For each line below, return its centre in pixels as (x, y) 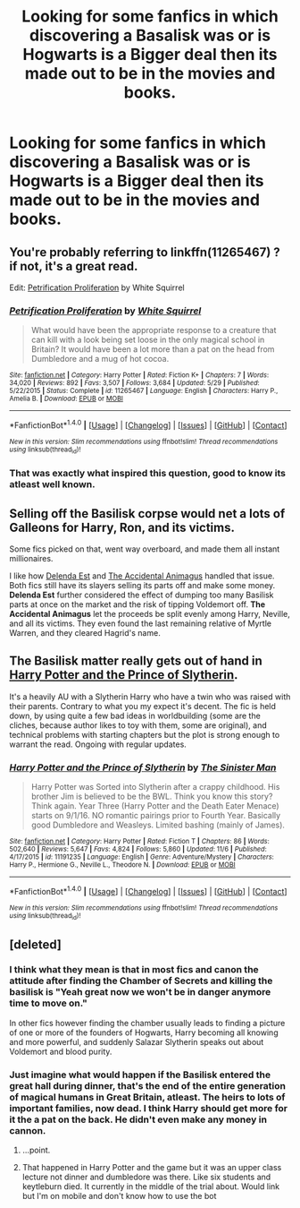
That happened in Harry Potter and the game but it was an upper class (152, 1168)
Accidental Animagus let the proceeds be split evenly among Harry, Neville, (150, 614)
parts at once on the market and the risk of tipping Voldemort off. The (137, 604)
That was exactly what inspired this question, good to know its (148, 474)
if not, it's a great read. (74, 266)
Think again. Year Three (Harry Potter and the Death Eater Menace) (155, 806)
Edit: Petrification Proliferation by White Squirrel (97, 287)
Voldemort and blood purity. (61, 1051)
